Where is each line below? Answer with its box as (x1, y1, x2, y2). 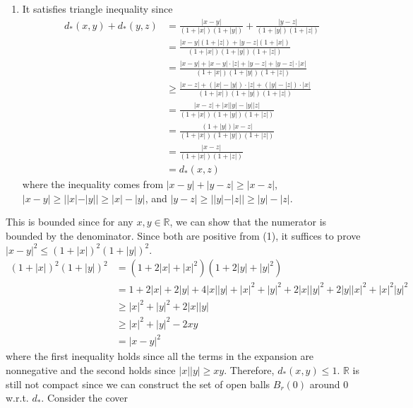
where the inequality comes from (22, 177, 164, 192)
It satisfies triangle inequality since (22, 1, 173, 16)
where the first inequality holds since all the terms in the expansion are (6, 349, 314, 363)
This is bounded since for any (6, 214, 133, 229)
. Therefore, (224, 362, 275, 377)
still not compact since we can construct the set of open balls (6, 376, 270, 391)
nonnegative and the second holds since (6, 362, 176, 377)
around (309, 376, 340, 391)
